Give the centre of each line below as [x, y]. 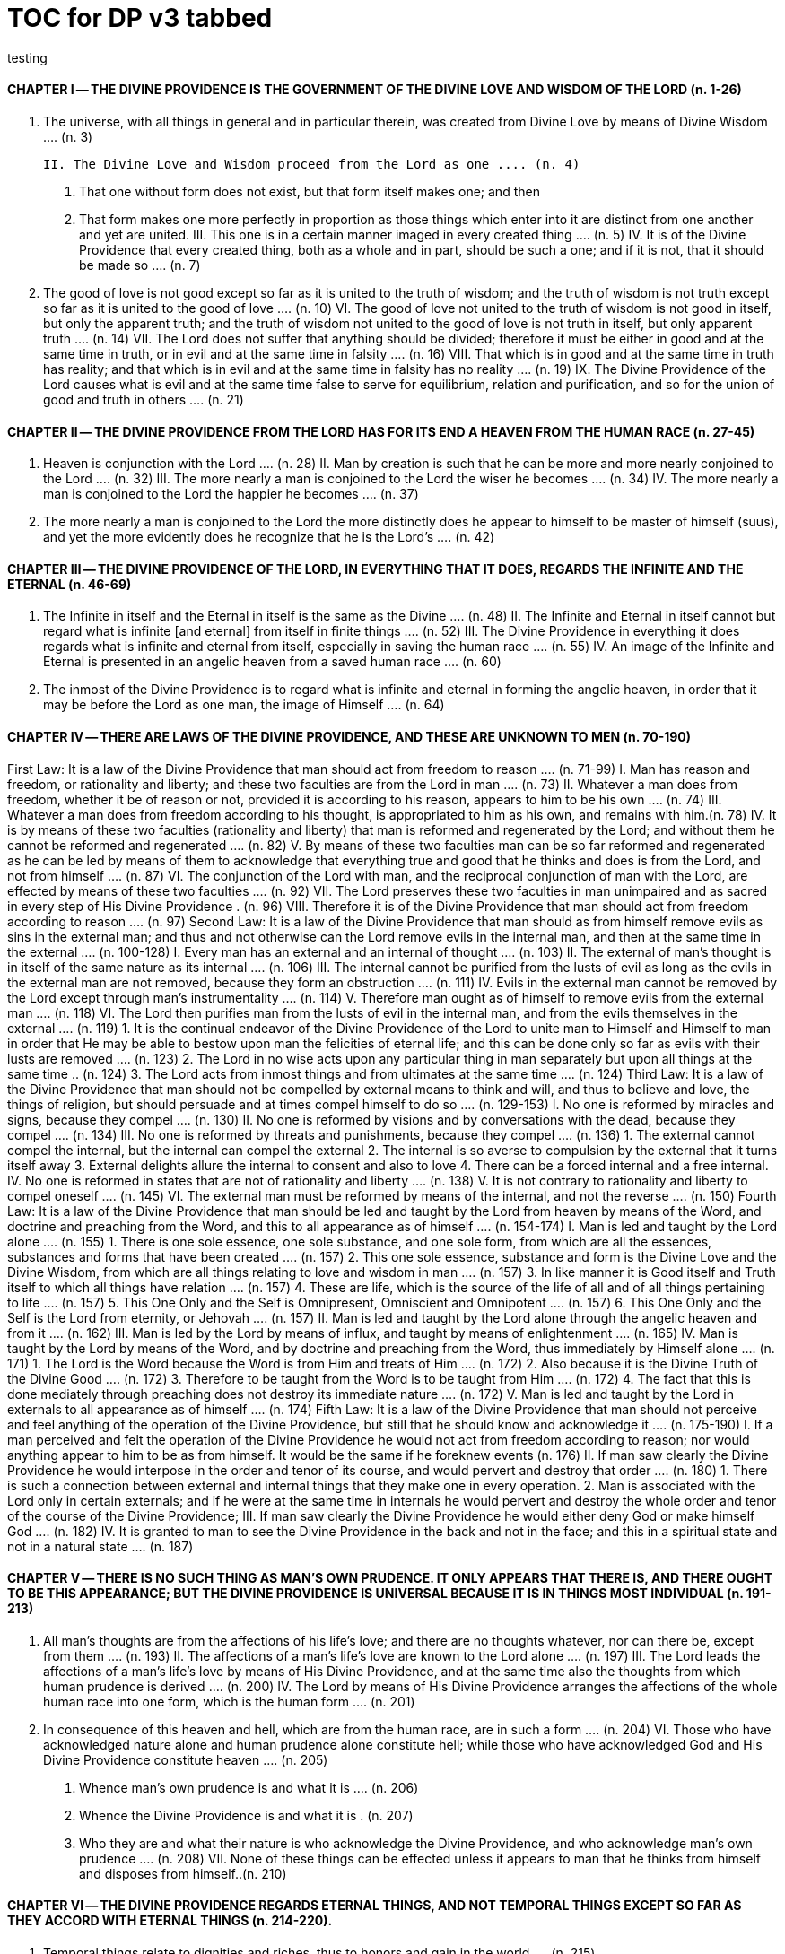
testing [27, 57]
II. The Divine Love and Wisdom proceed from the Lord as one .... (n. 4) [312, 164]
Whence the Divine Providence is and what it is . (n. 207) [246, 1815]
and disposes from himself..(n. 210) [183, 1873]
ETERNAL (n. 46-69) [70, 584]
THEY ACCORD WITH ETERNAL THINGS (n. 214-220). [170, 1921]
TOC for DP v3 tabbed [140, 18]
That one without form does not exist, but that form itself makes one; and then [310, 191]
